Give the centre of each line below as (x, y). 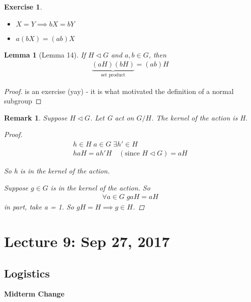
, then (158, 54)
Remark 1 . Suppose (36, 117)
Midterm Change (34, 294)
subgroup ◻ (23, 101)
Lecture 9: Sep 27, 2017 (87, 241)
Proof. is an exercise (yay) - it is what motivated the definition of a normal (119, 91)
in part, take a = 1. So (39, 207)
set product (113, 75)
